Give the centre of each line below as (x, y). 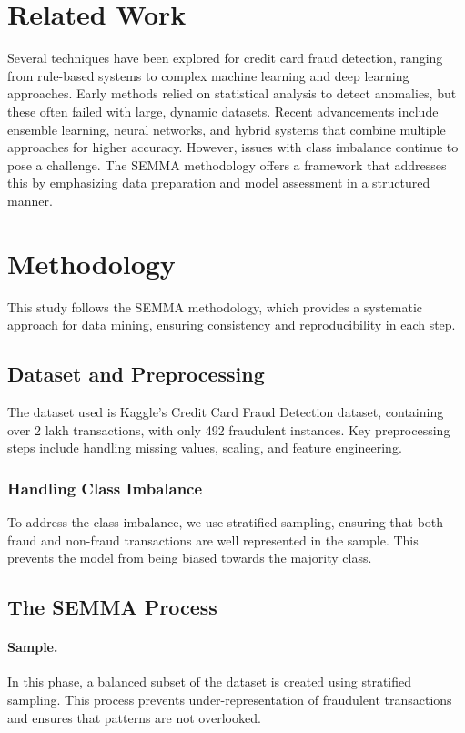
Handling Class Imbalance (105, 488)
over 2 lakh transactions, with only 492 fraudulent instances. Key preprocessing (229, 429)
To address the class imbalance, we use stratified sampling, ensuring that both (226, 521)
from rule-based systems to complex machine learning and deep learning (208, 75)
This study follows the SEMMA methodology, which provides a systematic (215, 306)
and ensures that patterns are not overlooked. (134, 717)
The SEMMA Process (112, 607)
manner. (30, 200)
